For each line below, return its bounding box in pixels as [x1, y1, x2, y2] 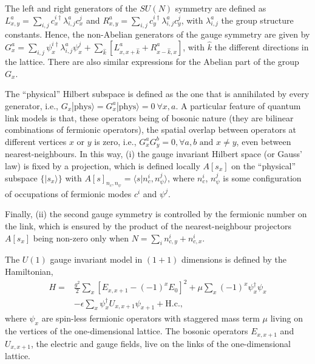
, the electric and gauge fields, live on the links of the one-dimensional [30, 337, 291, 349]
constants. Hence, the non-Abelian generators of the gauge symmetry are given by [5, 28, 310, 41]
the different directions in [214, 40, 309, 53]
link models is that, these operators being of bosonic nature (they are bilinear [5, 111, 294, 124]
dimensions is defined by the [181, 253, 287, 266]
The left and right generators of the [5, 2, 137, 14]
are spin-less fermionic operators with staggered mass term [41, 312, 260, 325]
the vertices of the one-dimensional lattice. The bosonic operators [5, 325, 248, 337]
